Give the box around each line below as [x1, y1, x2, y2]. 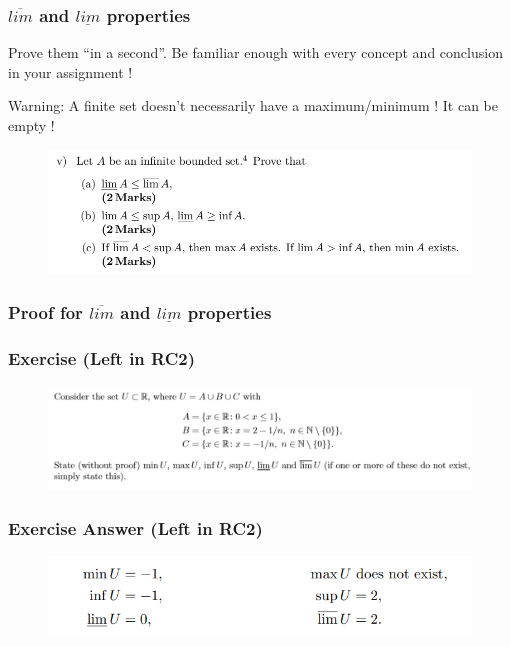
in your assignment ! [8, 61, 133, 82]
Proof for [8, 300, 83, 325]
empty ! [8, 115, 55, 135]
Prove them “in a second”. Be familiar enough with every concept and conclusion [8, 42, 503, 63]
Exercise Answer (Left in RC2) [8, 515, 263, 540]
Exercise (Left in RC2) [8, 345, 195, 370]
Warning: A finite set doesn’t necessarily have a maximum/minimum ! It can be [8, 95, 498, 116]
